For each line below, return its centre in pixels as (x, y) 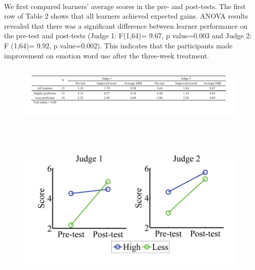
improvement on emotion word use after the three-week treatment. (107, 55)
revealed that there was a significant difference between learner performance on (126, 25)
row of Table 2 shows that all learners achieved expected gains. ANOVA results (126, 16)
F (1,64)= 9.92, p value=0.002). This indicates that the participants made (118, 45)
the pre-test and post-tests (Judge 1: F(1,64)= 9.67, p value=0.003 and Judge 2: (128, 36)
